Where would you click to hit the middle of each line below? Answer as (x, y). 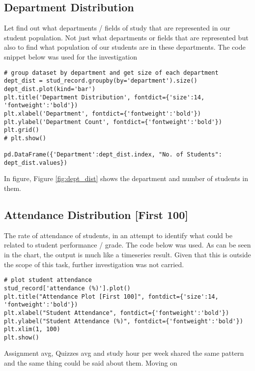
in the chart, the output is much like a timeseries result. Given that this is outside (127, 255)
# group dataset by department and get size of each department (111, 73)
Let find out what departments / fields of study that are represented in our (117, 28)
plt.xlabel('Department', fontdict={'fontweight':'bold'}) (102, 113)
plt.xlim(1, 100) (32, 329)
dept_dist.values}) (36, 163)
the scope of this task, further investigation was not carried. (94, 264)
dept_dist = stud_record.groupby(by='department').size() (101, 81)
